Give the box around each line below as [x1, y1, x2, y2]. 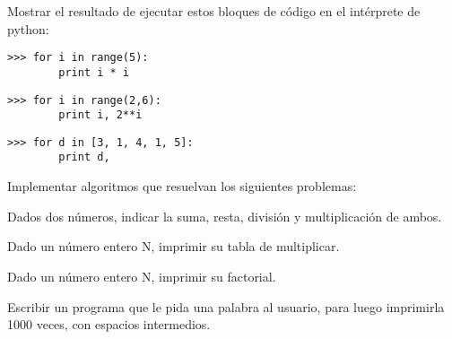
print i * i [58, 65, 130, 79]
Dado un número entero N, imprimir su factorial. [7, 266, 276, 285]
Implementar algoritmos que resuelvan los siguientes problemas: [7, 177, 357, 196]
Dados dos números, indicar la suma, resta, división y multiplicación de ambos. [7, 206, 442, 225]
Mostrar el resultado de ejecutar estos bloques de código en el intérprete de [7, 2, 421, 20]
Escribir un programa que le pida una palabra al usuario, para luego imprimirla [7, 297, 445, 316]
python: [7, 19, 49, 38]
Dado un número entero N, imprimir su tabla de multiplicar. [7, 237, 340, 256]
